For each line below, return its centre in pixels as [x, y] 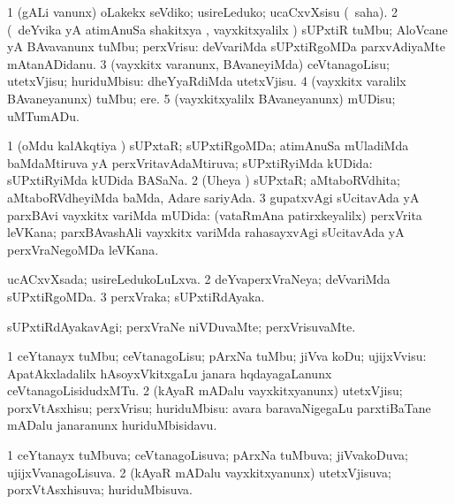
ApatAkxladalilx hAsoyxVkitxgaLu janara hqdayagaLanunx [170, 373]
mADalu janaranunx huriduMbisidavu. [112, 425]
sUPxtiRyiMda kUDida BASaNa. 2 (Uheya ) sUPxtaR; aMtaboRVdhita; [204, 180]
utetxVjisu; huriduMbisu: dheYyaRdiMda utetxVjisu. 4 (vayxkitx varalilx [207, 81]
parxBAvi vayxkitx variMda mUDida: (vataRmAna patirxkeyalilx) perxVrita [215, 214]
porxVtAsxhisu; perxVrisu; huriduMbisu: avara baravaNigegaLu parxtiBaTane [219, 407]
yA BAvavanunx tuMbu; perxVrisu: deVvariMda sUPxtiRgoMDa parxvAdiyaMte [226, 46]
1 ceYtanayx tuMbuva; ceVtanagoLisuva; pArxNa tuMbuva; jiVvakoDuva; [208, 455]
